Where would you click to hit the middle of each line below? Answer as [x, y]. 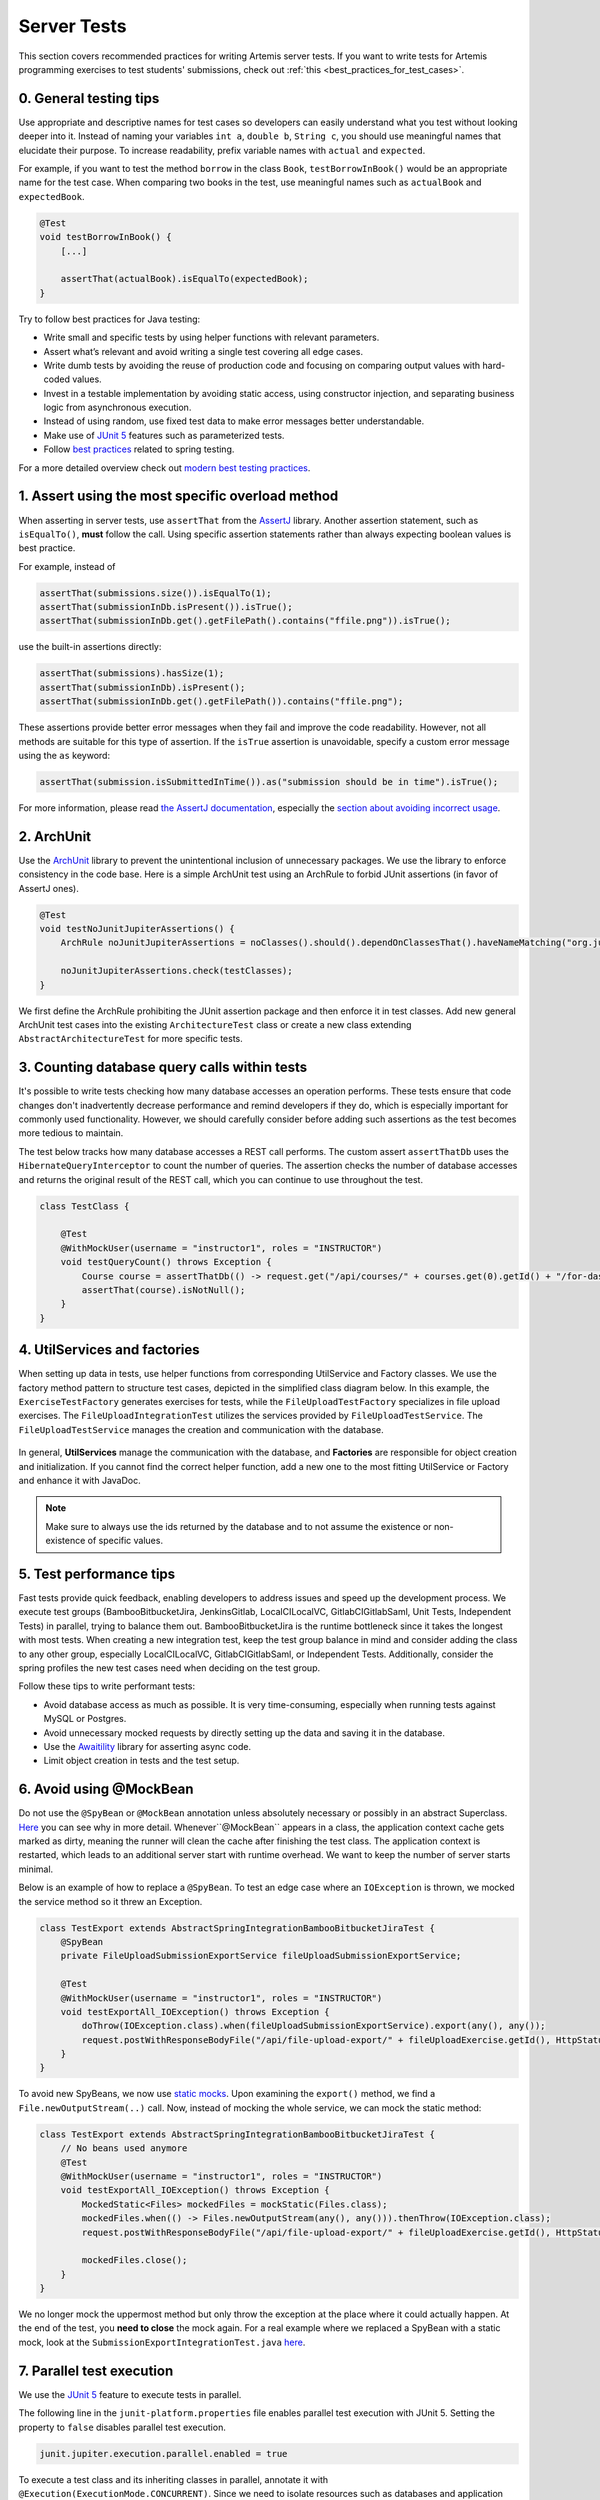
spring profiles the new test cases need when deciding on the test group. [169, 1667]
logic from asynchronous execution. [117, 407]
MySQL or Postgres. [85, 1719]
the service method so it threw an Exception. [110, 1901]
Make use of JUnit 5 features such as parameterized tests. [164, 435]
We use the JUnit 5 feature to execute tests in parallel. [130, 2394]
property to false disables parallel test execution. [122, 2427]
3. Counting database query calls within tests [163, 1067]
